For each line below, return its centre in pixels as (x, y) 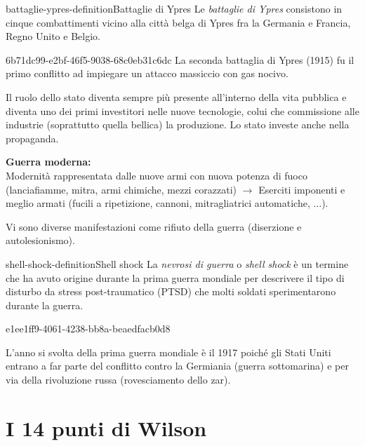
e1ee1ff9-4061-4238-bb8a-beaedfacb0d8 (88, 329)
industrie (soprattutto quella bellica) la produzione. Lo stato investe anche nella (178, 124)
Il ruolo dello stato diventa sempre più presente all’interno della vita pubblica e (176, 96)
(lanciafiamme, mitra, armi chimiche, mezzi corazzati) (121, 189)
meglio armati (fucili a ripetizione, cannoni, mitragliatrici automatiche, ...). (167, 203)
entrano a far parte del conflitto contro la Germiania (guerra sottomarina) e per (177, 366)
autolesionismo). (40, 240)
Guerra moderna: (48, 162)
